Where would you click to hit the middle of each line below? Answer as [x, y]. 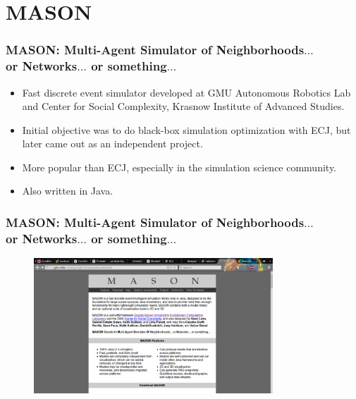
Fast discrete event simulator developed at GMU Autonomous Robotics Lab [186, 92]
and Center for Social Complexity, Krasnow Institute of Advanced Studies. [183, 106]
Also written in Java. [68, 191]
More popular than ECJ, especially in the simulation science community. [179, 167]
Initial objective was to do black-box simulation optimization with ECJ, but [186, 129]
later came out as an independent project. [112, 143]
